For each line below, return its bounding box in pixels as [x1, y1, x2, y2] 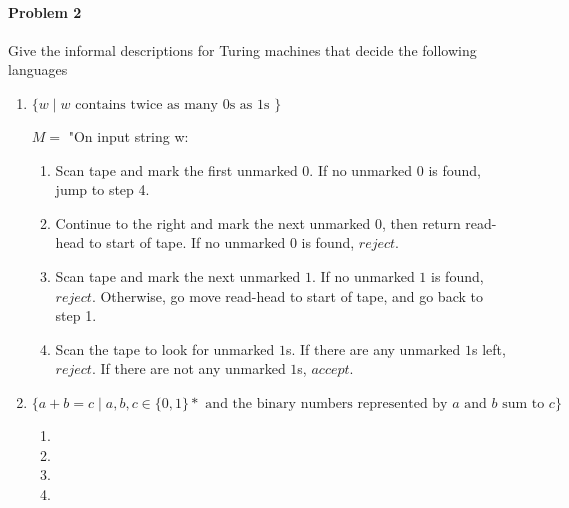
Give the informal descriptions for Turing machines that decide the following [8, 39, 477, 60]
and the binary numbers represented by [205, 396, 448, 411]
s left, [472, 338, 506, 359]
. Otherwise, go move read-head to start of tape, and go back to [91, 285, 483, 306]
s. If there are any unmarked [285, 338, 461, 359]
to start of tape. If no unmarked [89, 232, 286, 253]
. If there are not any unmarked [91, 358, 286, 379]
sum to [502, 396, 545, 411]
